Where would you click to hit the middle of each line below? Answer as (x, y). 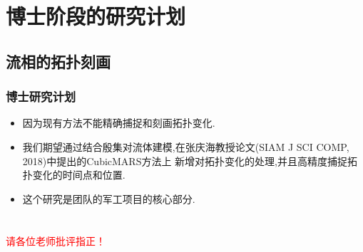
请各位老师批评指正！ (56, 240)
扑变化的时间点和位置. (74, 175)
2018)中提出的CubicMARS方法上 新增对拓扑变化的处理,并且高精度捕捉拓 (190, 161)
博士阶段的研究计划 (96, 16)
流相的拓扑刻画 (58, 61)
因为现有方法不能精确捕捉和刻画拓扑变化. (119, 123)
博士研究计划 (41, 96)
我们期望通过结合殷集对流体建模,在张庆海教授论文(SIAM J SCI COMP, (186, 146)
